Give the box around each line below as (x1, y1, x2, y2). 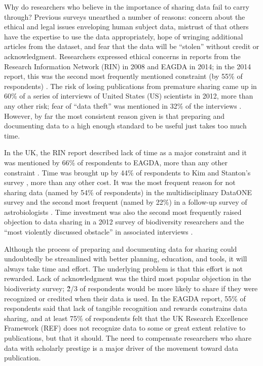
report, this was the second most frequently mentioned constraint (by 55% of (4, 71, 243, 81)
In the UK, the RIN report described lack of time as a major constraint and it (4, 147, 247, 158)
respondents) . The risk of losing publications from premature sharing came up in (4, 80, 257, 91)
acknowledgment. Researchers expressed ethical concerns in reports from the (4, 51, 241, 61)
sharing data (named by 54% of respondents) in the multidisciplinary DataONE (4, 187, 252, 197)
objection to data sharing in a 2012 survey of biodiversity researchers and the (4, 216, 244, 227)
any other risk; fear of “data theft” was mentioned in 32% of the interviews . (4, 100, 242, 111)
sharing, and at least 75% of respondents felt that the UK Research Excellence (4, 312, 248, 323)
